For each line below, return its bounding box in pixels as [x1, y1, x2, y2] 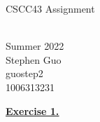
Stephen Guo [6, 52, 62, 67]
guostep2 [6, 66, 43, 81]
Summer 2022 [6, 39, 64, 53]
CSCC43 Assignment [6, 1, 95, 15]
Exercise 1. [6, 103, 59, 118]
